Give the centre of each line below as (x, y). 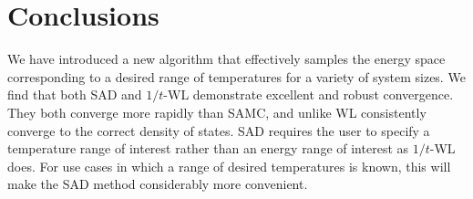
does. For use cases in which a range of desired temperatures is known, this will (229, 166)
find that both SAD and (75, 94)
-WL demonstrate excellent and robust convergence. (308, 94)
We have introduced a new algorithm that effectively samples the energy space (226, 59)
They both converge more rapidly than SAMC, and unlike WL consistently (217, 112)
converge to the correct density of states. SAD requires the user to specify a (219, 130)
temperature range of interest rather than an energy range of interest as (208, 148)
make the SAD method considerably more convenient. (158, 184)
